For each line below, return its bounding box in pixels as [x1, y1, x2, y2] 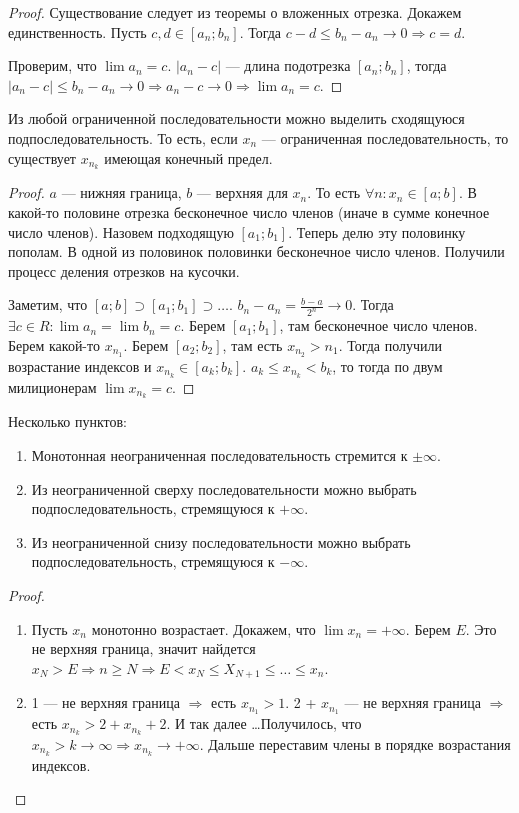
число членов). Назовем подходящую [8, 221, 234, 242]
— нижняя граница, [61, 182, 182, 203]
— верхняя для [196, 182, 288, 203]
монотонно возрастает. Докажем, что [91, 618, 316, 639]
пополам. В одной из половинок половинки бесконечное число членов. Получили [8, 241, 505, 262]
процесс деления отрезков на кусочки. [8, 260, 240, 281]
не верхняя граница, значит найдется [31, 638, 256, 659]
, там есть [222, 334, 283, 355]
